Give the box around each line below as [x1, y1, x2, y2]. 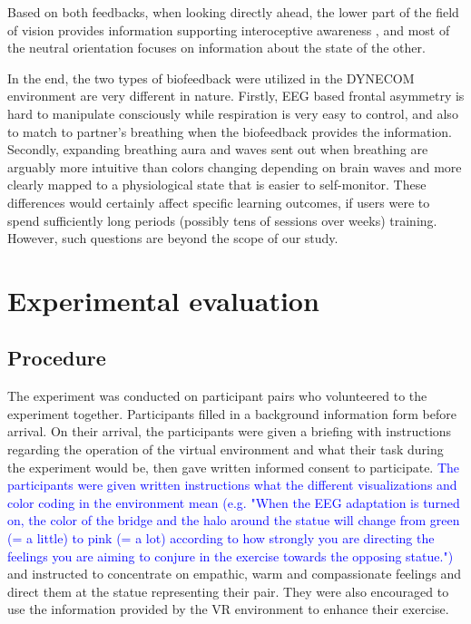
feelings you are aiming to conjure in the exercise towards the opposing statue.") [7, 546, 454, 565]
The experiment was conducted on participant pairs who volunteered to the [7, 386, 427, 405]
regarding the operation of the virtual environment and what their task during [7, 440, 444, 459]
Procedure [7, 344, 106, 372]
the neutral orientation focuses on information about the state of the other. [7, 38, 426, 57]
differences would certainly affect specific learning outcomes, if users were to [7, 192, 430, 211]
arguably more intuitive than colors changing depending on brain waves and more [7, 157, 462, 176]
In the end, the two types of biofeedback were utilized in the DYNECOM [7, 68, 415, 87]
